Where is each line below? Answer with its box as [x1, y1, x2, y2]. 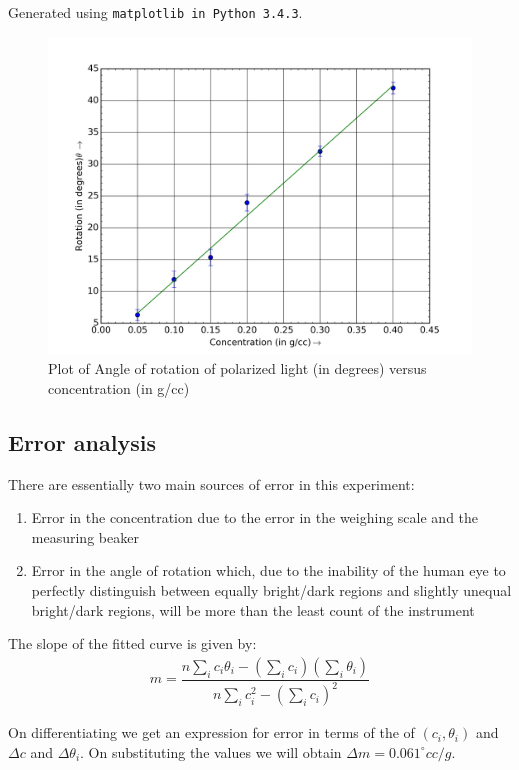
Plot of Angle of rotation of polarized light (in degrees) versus [48, 358, 427, 379]
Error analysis [8, 426, 156, 457]
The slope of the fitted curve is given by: [8, 633, 257, 654]
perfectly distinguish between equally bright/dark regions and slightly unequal [31, 580, 512, 601]
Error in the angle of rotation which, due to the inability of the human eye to [31, 560, 506, 581]
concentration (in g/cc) [48, 377, 190, 398]
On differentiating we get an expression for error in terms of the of [8, 722, 415, 743]
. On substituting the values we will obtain [80, 741, 342, 762]
